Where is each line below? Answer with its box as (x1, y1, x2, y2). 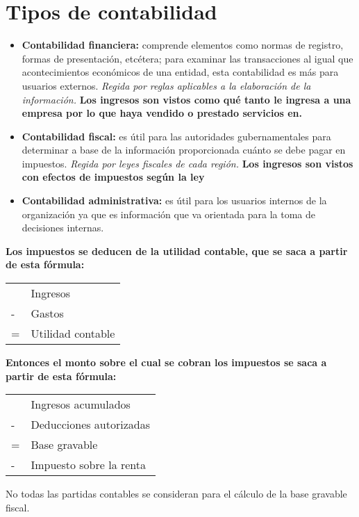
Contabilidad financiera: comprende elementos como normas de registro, (22, 38, 344, 52)
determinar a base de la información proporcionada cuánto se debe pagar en (22, 142, 346, 157)
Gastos (31, 305, 64, 322)
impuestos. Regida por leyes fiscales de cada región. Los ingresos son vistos (22, 156, 353, 170)
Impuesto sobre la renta (31, 457, 147, 473)
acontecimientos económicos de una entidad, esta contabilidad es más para (22, 65, 339, 79)
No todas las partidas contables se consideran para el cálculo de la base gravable (6, 486, 347, 501)
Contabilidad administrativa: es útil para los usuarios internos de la (22, 193, 327, 208)
